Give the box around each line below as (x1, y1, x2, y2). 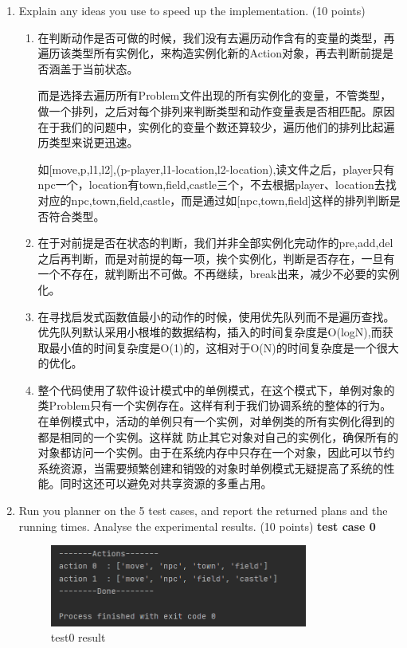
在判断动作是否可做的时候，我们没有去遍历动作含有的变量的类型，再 (37, 29, 395, 45)
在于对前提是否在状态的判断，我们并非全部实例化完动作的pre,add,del (37, 234, 393, 251)
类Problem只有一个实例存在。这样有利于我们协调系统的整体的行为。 (37, 397, 392, 414)
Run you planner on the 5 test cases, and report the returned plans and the (18, 502, 388, 519)
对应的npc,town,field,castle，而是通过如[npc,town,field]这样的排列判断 (37, 191, 389, 208)
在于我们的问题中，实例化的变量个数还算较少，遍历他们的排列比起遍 (37, 118, 395, 135)
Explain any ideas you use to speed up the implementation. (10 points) (18, 2, 366, 18)
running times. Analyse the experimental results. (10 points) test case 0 (18, 517, 376, 534)
